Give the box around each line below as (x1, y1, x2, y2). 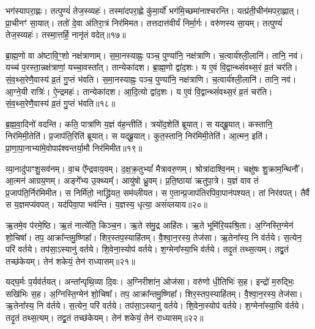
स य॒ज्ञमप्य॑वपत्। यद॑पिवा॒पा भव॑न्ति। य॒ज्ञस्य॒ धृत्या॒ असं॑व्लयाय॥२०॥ (6, 198, 207, 211)
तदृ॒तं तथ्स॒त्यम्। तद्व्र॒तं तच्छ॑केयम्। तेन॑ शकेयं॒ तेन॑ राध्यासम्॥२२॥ (6, 311, 204, 324)
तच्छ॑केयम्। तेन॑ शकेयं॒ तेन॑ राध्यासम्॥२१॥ (6, 254, 135, 267)
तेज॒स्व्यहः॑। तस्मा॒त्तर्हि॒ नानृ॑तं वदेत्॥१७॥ (6, 28, 126, 41)
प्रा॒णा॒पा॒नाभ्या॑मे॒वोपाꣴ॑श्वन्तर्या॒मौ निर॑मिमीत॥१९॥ (6, 141, 143, 154)
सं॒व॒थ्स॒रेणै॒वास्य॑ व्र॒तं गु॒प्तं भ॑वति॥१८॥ (6, 97, 116, 110)
